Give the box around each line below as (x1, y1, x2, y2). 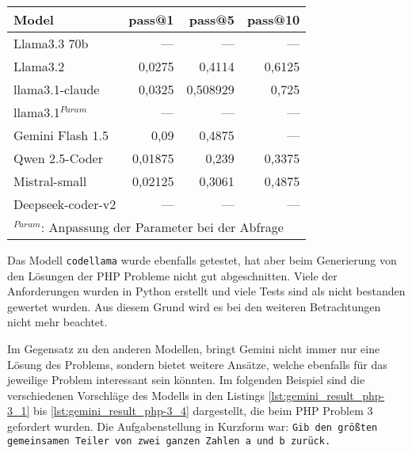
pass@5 (189, 10, 235, 29)
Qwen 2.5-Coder (13, 149, 103, 167)
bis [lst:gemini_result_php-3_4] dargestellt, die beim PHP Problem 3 (33, 402, 373, 419)
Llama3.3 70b (13, 34, 89, 52)
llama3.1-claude (13, 80, 100, 98)
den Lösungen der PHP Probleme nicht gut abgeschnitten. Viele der (7, 267, 338, 284)
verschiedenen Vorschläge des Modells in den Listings (7, 386, 265, 403)
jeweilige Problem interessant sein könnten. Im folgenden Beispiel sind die (7, 371, 365, 388)
